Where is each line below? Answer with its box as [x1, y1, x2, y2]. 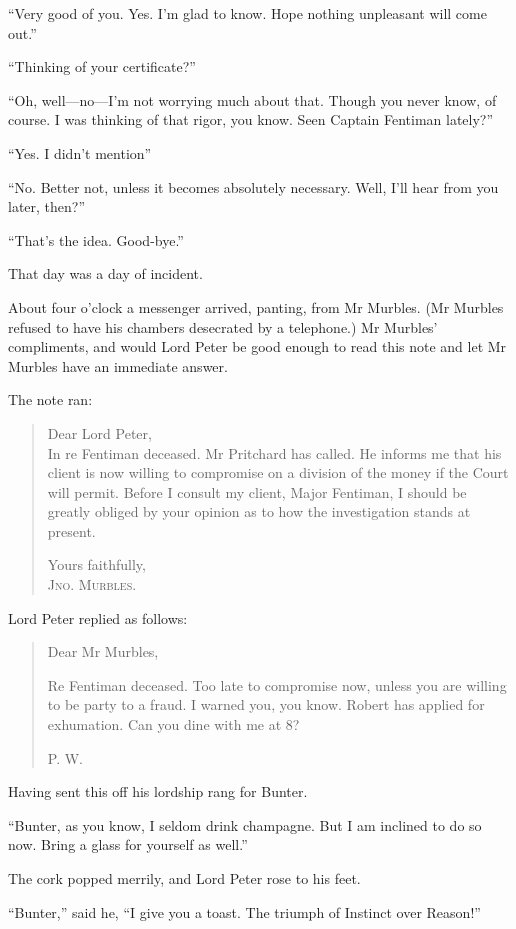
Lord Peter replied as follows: [8, 607, 188, 628]
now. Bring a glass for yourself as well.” [8, 834, 248, 855]
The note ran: [8, 389, 93, 410]
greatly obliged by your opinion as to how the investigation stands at [47, 501, 471, 522]
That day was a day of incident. [8, 263, 203, 284]
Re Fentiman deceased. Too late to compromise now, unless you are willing [47, 674, 507, 695]
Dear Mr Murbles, [47, 641, 159, 662]
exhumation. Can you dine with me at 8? [47, 714, 300, 735]
